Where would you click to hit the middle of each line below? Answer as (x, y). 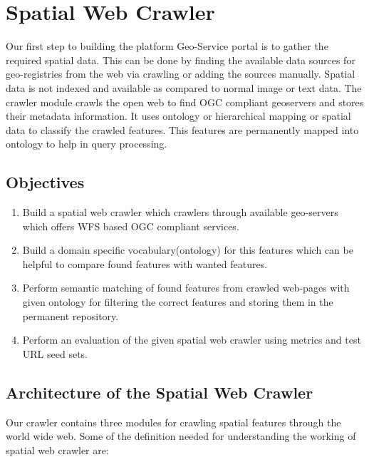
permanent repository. (71, 315)
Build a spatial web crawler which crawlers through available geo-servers (180, 212)
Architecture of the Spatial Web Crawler (160, 392)
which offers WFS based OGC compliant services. (131, 226)
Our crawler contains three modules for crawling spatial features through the (173, 422)
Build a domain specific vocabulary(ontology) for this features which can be (188, 250)
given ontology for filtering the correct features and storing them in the (178, 302)
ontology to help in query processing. (87, 144)
